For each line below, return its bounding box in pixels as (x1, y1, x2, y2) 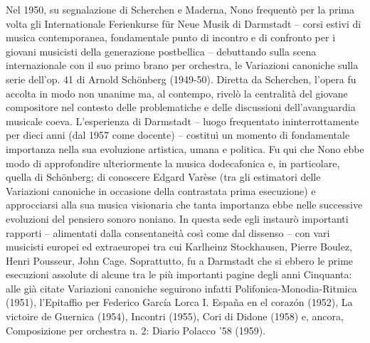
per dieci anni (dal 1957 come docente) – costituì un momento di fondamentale (6, 127, 350, 142)
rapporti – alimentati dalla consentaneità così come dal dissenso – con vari (6, 225, 330, 240)
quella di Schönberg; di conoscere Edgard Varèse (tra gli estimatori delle (6, 169, 321, 184)
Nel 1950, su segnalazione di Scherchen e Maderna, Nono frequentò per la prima (6, 2, 354, 16)
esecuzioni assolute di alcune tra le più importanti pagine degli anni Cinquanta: (6, 267, 352, 282)
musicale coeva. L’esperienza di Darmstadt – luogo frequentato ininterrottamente (6, 113, 359, 128)
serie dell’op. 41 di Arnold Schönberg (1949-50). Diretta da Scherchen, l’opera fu (6, 71, 356, 86)
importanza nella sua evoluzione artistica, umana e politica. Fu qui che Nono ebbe (6, 141, 364, 156)
